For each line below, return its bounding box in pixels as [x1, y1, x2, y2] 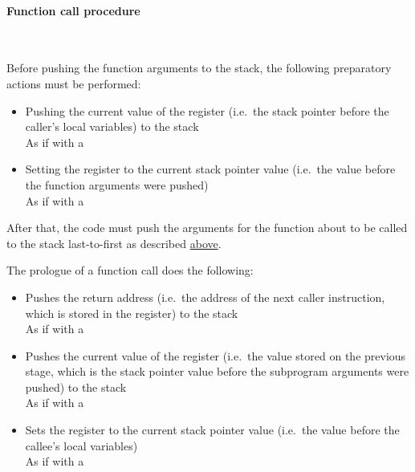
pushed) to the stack [25, 378, 127, 395]
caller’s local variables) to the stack [25, 118, 199, 135]
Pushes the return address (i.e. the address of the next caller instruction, [25, 288, 385, 305]
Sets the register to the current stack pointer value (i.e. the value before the [25, 421, 400, 438]
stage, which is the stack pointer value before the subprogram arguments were [25, 363, 409, 380]
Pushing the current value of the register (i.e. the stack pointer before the [25, 102, 389, 119]
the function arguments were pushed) [25, 176, 209, 193]
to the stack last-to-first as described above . [6, 234, 222, 251]
